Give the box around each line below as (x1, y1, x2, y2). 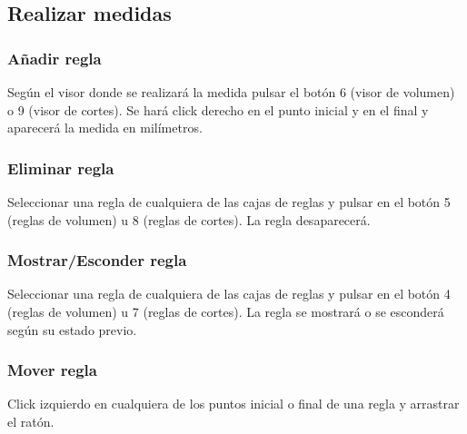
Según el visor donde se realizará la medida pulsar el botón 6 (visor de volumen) (7, 83, 455, 101)
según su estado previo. (7, 320, 137, 339)
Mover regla (7, 359, 97, 381)
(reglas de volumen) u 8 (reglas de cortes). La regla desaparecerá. (7, 210, 371, 229)
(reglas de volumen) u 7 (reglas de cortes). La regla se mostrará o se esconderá (7, 302, 444, 321)
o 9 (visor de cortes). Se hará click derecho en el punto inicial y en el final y (7, 100, 429, 119)
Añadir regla (7, 46, 102, 69)
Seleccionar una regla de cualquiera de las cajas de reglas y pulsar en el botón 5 (7, 192, 451, 211)
